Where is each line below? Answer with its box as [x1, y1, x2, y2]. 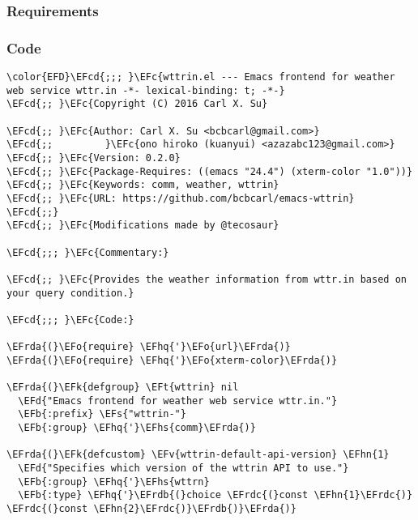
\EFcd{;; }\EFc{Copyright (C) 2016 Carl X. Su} [6, 98, 268, 110]
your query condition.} [6, 287, 134, 299]
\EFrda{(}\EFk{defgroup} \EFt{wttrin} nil [6, 381, 239, 394]
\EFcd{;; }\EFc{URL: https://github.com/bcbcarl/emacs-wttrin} [6, 192, 355, 204]
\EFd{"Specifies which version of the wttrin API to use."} [18, 462, 349, 475]
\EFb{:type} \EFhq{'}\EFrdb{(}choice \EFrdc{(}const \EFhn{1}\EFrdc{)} [18, 489, 413, 501]
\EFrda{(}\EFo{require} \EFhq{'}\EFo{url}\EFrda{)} [6, 341, 291, 353]
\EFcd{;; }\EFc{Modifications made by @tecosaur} [6, 220, 279, 232]
